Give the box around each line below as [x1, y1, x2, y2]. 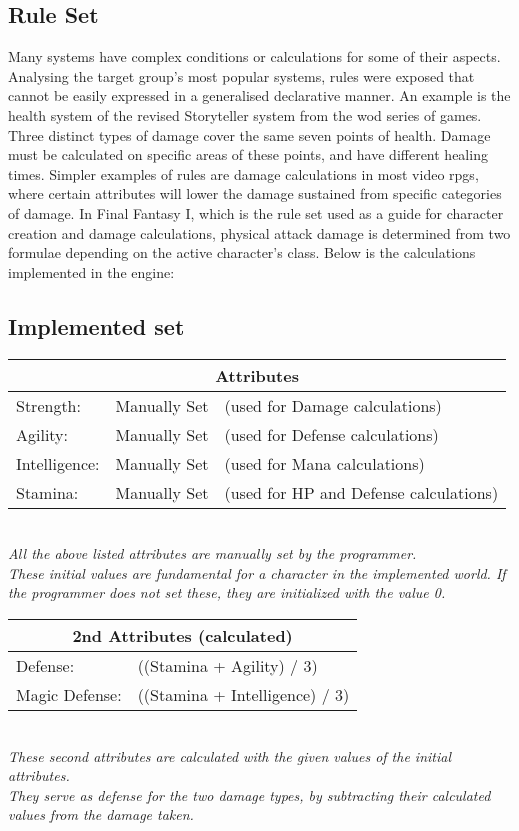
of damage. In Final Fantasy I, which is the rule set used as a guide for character [8, 202, 504, 223]
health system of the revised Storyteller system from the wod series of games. [8, 104, 482, 125]
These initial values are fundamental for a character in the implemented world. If [8, 562, 506, 583]
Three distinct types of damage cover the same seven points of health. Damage [8, 124, 491, 145]
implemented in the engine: [8, 261, 175, 282]
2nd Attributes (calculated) [72, 623, 293, 647]
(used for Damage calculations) [224, 393, 442, 417]
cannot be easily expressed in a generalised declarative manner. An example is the [8, 85, 511, 106]
